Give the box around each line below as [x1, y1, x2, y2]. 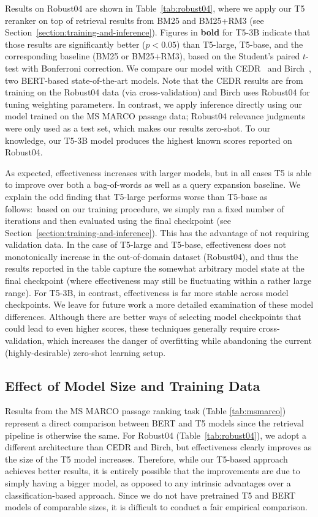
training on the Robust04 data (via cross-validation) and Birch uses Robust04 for [5, 86, 310, 99]
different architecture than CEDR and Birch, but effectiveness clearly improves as [5, 441, 312, 453]
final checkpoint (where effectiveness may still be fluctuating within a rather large [5, 274, 312, 287]
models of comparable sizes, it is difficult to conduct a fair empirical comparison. [5, 500, 308, 513]
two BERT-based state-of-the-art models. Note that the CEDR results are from [5, 73, 303, 86]
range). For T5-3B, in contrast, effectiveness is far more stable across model [5, 286, 289, 299]
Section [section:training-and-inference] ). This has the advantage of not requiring [5, 226, 309, 239]
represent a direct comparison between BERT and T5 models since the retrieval [5, 417, 304, 430]
